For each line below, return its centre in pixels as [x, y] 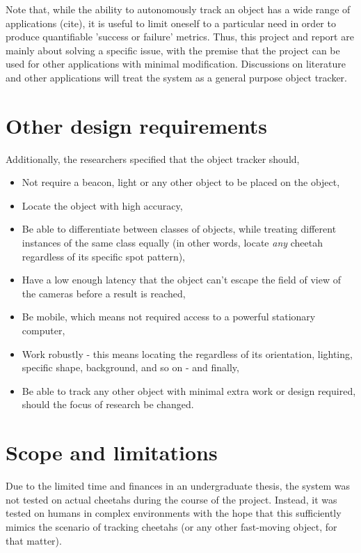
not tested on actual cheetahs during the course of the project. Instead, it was [171, 499]
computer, [43, 330]
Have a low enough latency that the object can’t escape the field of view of [181, 280]
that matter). [34, 540]
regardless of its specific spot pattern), [104, 256]
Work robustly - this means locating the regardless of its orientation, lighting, [187, 353]
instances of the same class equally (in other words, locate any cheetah [172, 243]
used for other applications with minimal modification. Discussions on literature [176, 64]
